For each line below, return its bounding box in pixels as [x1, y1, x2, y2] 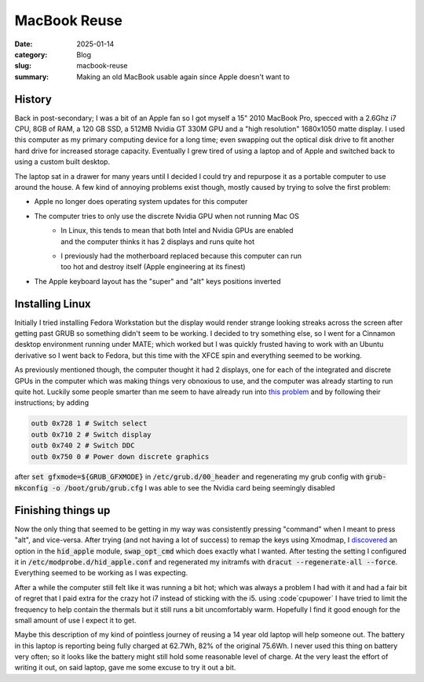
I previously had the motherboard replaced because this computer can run [60, 251, 302, 261]
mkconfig [14, 483, 49, 492]
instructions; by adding [14, 398, 90, 407]
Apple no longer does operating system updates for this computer [34, 197, 248, 206]
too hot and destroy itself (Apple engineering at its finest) [60, 262, 247, 272]
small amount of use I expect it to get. [14, 615, 137, 625]
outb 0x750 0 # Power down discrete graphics [31, 452, 210, 461]
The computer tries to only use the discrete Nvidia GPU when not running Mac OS [34, 211, 300, 221]
